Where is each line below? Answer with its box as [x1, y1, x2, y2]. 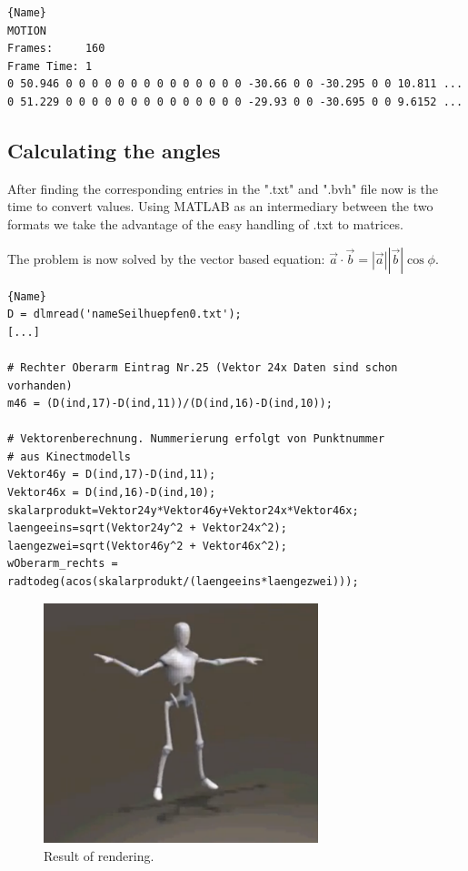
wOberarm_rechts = [7, 557, 118, 571]
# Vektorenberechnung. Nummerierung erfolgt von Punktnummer [7, 432, 385, 446]
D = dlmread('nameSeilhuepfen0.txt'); [7, 308, 242, 321]
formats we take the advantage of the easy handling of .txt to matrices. [7, 214, 403, 233]
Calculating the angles [7, 136, 221, 164]
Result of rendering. [44, 846, 154, 865]
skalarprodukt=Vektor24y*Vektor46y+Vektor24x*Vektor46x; [7, 503, 359, 517]
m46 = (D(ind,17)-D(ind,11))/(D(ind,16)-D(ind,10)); [7, 397, 333, 410]
